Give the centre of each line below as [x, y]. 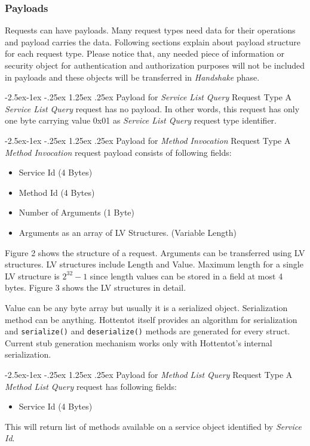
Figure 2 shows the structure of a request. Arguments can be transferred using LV [155, 252]
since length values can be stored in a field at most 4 [186, 276]
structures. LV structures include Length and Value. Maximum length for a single [154, 264]
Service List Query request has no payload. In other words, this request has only [152, 108]
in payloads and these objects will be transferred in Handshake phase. [132, 77]
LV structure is [32, 276]
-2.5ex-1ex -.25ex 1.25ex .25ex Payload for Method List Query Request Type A [149, 374]
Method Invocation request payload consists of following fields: [118, 152]
